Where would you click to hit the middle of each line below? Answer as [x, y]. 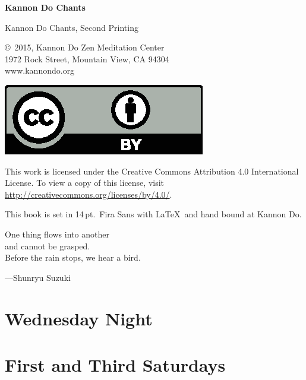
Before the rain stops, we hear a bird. [73, 257]
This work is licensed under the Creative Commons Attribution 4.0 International [152, 171]
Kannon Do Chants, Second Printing [72, 27]
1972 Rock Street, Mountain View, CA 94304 [87, 58]
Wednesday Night [79, 318]
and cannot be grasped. [48, 246]
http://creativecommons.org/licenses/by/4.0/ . [89, 194]
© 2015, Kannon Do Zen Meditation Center [85, 47]
